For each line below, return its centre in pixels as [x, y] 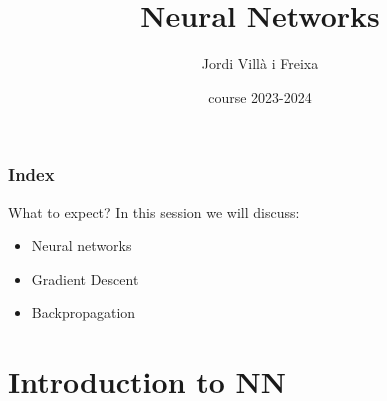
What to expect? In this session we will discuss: [154, 211]
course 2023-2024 [260, 96]
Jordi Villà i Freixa [260, 63]
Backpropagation [83, 312]
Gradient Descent [85, 278]
